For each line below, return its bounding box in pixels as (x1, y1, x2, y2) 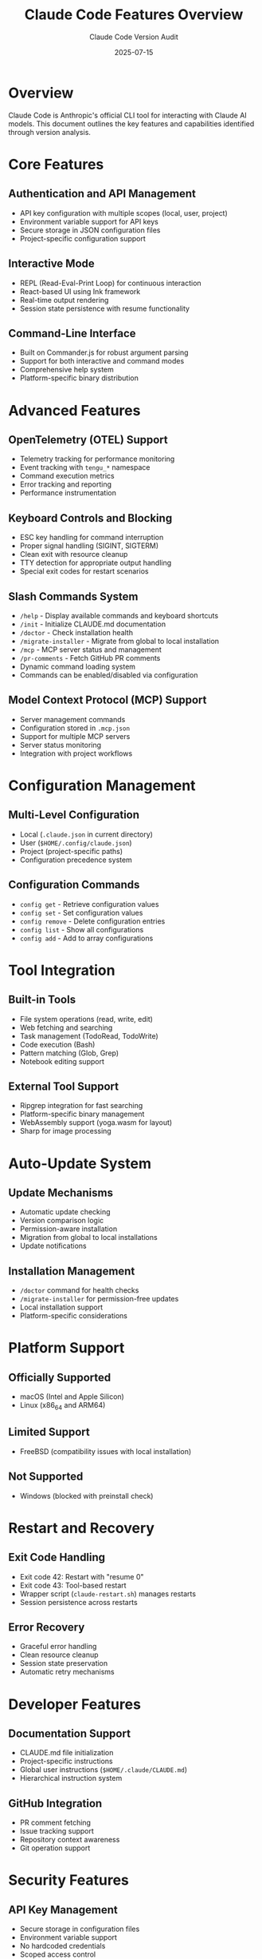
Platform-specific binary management (19, 1109, 145, 1119)
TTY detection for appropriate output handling (19, 558, 172, 568)
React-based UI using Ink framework (19, 286, 141, 296)
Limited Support (8, 1425, 90, 1439)
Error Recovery (8, 1620, 85, 1634)
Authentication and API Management (8, 187, 197, 201)
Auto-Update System (8, 1154, 152, 1172)
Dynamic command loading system (19, 662, 136, 671)
